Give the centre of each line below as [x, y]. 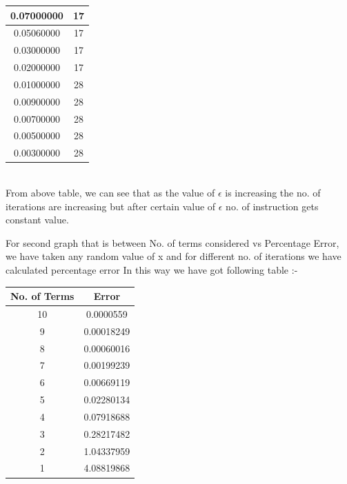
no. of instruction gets [272, 206]
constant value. [37, 220]
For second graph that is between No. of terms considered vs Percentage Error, [172, 242]
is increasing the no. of [273, 192]
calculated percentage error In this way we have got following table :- [152, 269]
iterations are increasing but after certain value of [111, 206]
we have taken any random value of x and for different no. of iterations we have [173, 256]
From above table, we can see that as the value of [110, 192]
